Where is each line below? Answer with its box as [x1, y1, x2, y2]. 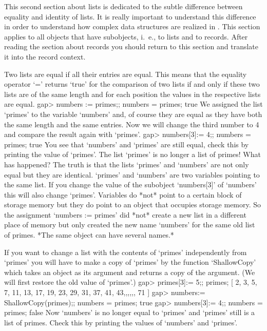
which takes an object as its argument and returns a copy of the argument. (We [4, 266, 255, 277]
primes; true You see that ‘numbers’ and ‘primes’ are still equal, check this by [4, 139, 249, 149]
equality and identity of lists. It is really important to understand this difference [4, 11, 256, 22]
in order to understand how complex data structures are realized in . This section [4, 21, 260, 32]
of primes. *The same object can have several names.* [4, 229, 174, 240]
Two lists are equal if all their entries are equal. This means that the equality [4, 68, 247, 79]
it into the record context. [4, 51, 86, 62]
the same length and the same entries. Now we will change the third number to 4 [4, 119, 259, 129]
